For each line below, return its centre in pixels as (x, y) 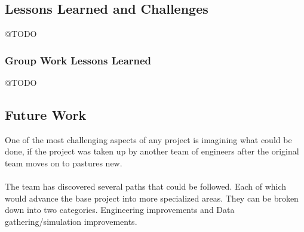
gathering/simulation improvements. (71, 221)
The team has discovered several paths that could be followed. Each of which (146, 186)
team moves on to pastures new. (64, 163)
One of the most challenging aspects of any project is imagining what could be (148, 139)
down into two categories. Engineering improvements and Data (120, 210)
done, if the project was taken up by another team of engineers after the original (152, 151)
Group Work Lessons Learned (78, 60)
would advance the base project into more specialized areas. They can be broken (152, 198)
